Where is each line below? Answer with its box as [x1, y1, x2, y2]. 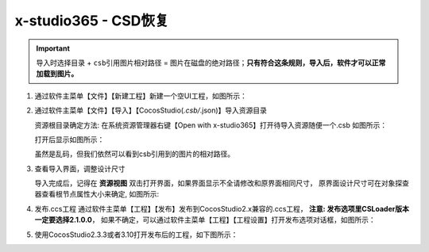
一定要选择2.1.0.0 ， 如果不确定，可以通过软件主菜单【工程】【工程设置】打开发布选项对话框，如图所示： [34, 215, 377, 225]
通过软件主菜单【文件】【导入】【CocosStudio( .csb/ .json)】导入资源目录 [34, 105, 268, 115]
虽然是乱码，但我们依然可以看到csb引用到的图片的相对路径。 [34, 149, 234, 158]
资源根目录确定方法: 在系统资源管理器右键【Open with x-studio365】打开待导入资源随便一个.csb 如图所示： [34, 120, 388, 130]
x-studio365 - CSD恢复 [14, 12, 169, 29]
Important [36, 44, 71, 53]
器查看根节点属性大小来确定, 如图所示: [34, 189, 160, 199]
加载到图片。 [36, 69, 79, 78]
